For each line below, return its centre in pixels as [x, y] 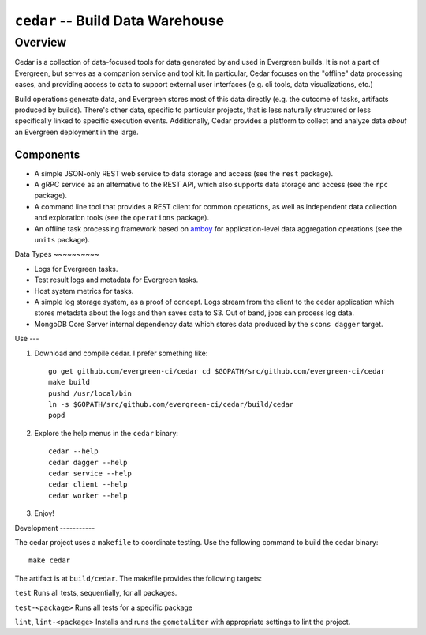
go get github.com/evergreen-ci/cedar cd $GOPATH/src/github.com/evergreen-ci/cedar [217, 371]
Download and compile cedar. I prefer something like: [121, 353]
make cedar [50, 560]
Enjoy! [45, 513]
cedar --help [73, 451]
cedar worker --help [88, 495]
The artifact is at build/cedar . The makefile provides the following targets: [138, 578]
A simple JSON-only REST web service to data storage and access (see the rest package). [184, 173]
